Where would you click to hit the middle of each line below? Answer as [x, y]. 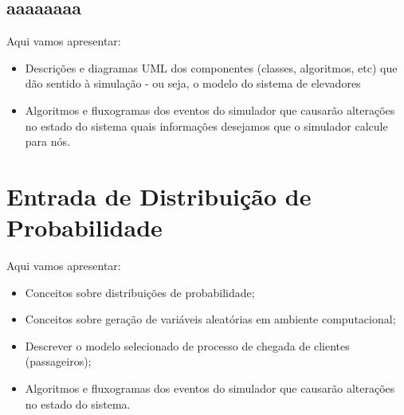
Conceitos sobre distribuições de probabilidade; [140, 292]
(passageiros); [58, 361]
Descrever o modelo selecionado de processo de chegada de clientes [187, 345]
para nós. [47, 141]
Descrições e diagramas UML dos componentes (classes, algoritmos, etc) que [211, 67]
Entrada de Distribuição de [159, 196]
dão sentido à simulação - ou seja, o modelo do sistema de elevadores [193, 83]
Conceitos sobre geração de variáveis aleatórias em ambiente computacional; [210, 319]
